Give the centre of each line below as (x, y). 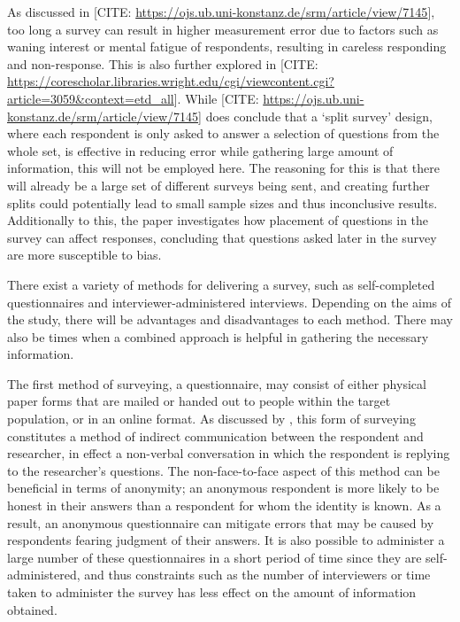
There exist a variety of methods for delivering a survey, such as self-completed (221, 284)
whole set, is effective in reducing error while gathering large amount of (200, 150)
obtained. (32, 609)
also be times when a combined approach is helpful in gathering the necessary (218, 336)
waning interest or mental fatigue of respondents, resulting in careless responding (227, 47)
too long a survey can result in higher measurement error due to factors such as (223, 29)
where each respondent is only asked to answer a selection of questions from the (223, 133)
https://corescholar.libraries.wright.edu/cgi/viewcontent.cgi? (171, 81)
